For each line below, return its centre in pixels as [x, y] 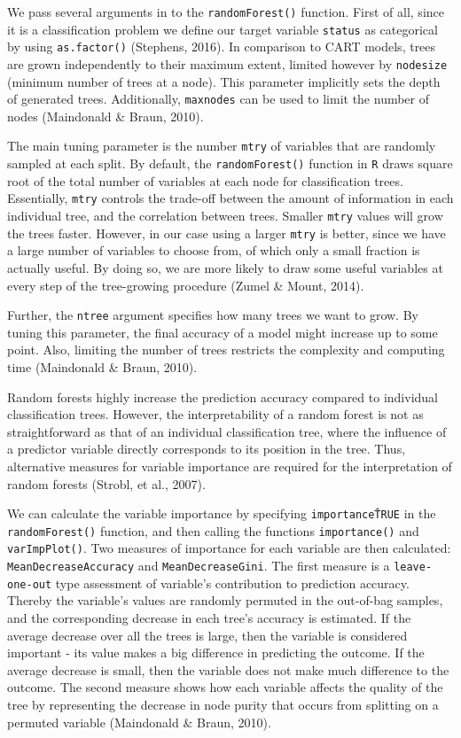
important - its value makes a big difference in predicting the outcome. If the [216, 653]
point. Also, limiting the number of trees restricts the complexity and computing [226, 350]
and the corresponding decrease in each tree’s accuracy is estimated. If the [209, 618]
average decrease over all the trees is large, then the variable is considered [207, 635]
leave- [413, 567]
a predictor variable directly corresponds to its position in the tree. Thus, [207, 449]
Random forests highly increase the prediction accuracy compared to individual [223, 396]
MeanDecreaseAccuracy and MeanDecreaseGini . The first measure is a [199, 566]
